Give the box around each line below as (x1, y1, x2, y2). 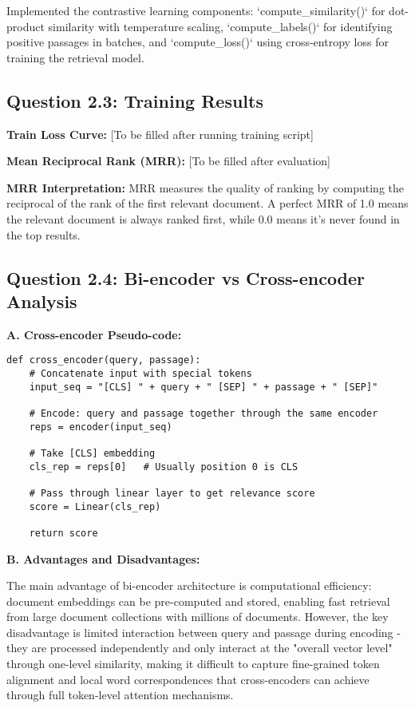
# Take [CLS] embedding (29, 447, 156, 459)
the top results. (6, 226, 81, 243)
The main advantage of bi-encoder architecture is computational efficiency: (6, 577, 372, 594)
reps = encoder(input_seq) (29, 421, 172, 433)
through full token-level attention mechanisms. (6, 686, 234, 703)
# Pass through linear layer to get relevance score (29, 487, 315, 499)
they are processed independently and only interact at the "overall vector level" (6, 639, 393, 656)
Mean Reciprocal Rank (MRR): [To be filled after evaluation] (6, 152, 330, 169)
